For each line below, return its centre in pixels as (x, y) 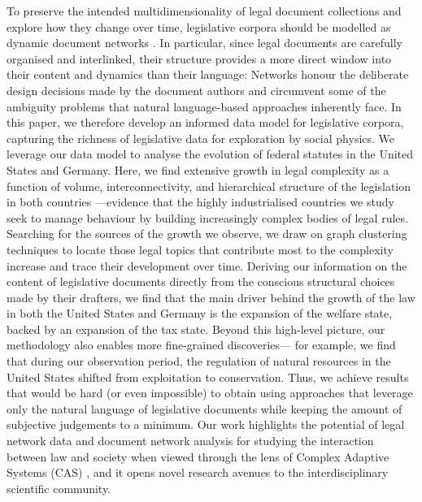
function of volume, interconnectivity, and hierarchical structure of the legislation (209, 186)
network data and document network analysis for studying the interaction (190, 441)
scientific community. (59, 488)
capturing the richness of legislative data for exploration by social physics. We (201, 138)
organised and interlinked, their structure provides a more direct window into (199, 58)
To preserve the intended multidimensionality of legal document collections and (204, 11)
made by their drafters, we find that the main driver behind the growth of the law (211, 297)
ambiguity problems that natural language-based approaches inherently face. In (204, 106)
